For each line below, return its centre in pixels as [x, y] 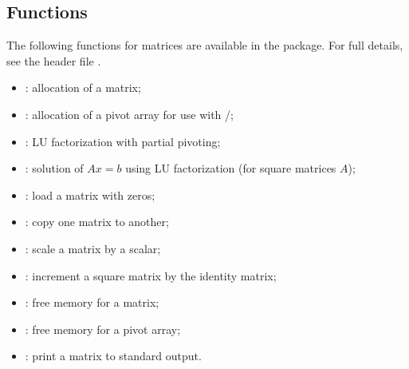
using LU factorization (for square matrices [231, 168]
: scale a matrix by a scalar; [93, 248]
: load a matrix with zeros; [90, 194]
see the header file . [54, 60]
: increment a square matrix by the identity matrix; [151, 275]
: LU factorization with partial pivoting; [123, 141]
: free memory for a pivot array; [103, 329]
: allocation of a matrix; [83, 87]
